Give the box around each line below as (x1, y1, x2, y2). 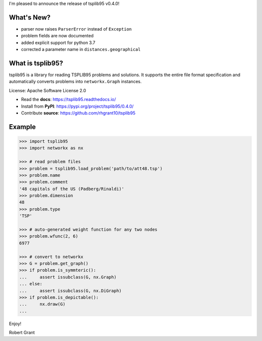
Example (9, 123, 36, 131)
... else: (19, 281, 43, 287)
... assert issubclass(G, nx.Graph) (19, 274, 116, 280)
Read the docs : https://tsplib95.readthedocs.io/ (21, 97, 116, 102)
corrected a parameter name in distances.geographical (21, 47, 141, 52)
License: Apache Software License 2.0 (9, 87, 86, 93)
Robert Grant (9, 330, 35, 336)
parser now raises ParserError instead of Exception (21, 26, 132, 32)
